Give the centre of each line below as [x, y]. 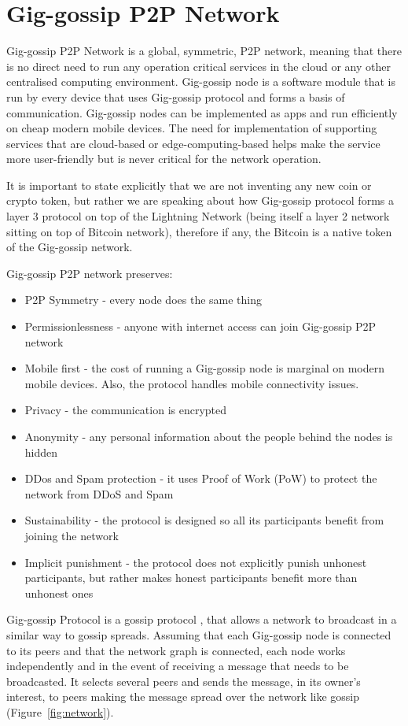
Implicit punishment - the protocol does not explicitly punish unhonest [196, 562]
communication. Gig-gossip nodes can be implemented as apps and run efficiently [202, 112]
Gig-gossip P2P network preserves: [90, 273]
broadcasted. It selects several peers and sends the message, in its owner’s [184, 681]
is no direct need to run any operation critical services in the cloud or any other [198, 66]
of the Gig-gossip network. [70, 247]
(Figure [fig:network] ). [60, 711]
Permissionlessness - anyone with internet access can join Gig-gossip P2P [200, 326]
